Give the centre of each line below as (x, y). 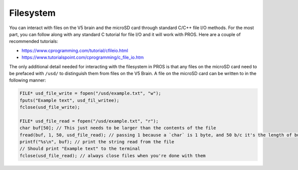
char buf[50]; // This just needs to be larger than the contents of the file (118, 128)
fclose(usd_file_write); (50, 107)
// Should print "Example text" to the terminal (80, 149)
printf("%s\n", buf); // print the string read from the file (97, 142)
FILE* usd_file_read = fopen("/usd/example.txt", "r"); (89, 121)
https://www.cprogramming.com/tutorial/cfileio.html (75, 50)
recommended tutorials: (34, 42)
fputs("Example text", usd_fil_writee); (69, 100)
